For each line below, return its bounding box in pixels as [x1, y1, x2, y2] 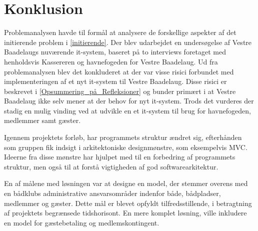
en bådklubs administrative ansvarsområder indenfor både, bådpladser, [4, 188, 221, 198]
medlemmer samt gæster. [4, 115, 81, 125]
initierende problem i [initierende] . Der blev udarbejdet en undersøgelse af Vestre [4, 36, 252, 47]
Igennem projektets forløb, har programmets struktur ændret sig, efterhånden [4, 132, 242, 142]
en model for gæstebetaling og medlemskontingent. [4, 217, 159, 227]
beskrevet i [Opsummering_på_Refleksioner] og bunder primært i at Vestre [4, 85, 236, 96]
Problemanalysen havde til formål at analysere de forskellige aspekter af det [4, 27, 236, 37]
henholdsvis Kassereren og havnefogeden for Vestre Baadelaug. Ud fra [4, 56, 218, 66]
